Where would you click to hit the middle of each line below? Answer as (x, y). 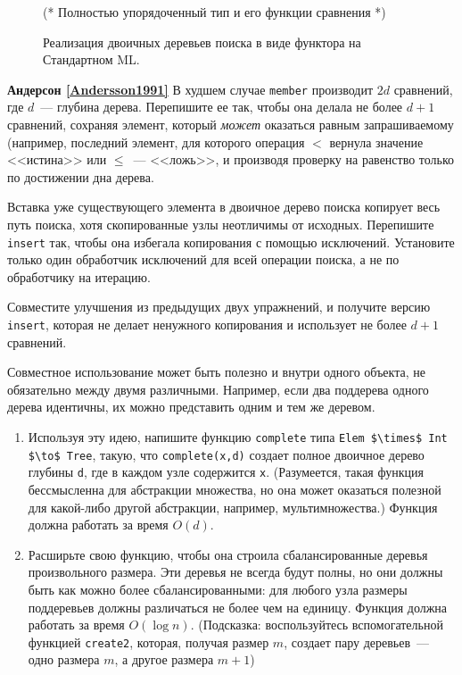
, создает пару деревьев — (357, 642)
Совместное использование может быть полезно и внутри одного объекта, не (216, 372)
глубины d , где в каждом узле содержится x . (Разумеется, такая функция (226, 472)
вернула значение (376, 142)
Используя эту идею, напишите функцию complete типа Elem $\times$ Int (238, 437)
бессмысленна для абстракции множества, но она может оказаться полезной (235, 490)
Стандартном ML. (91, 59)
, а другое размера (164, 659)
